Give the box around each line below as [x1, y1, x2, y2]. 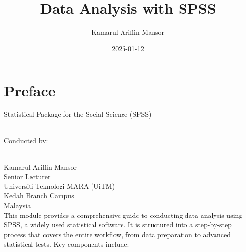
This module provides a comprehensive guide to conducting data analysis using [4, 210, 243, 220]
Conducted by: [4, 135, 48, 145]
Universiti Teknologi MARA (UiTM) [4, 180, 115, 191]
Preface [4, 80, 56, 101]
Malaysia [4, 200, 31, 210]
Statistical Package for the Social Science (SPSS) [4, 109, 152, 119]
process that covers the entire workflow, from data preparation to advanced [4, 229, 231, 239]
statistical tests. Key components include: [4, 239, 129, 249]
